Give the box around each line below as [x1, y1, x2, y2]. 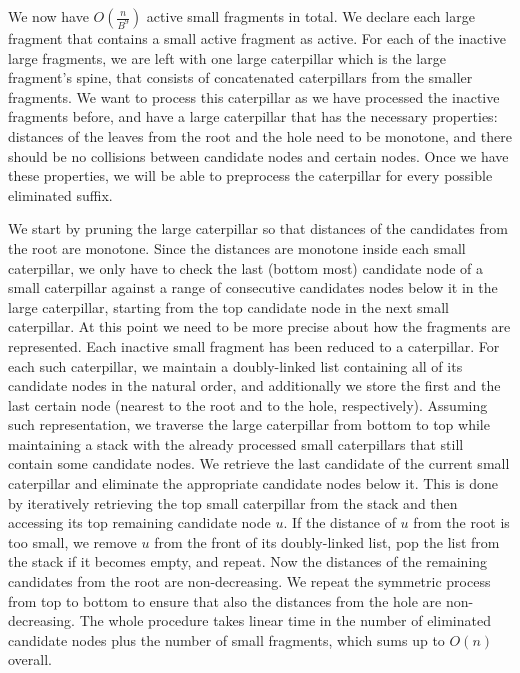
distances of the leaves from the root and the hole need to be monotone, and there [8, 125, 512, 146]
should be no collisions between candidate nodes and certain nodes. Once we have [8, 145, 509, 166]
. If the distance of [283, 512, 396, 533]
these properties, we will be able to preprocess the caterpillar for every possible [8, 165, 493, 186]
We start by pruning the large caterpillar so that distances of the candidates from [8, 218, 508, 239]
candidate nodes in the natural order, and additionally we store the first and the [8, 375, 501, 396]
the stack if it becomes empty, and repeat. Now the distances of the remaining [8, 551, 488, 572]
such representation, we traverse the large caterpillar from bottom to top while [8, 414, 490, 435]
